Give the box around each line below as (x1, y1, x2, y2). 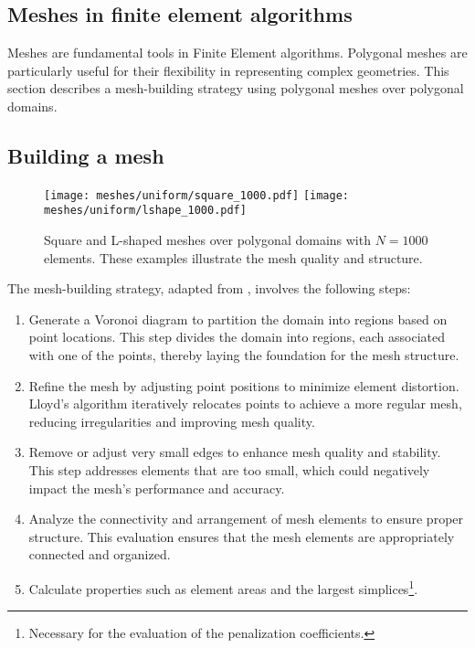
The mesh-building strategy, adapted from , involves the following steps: (7, 279, 411, 298)
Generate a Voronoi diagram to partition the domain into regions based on (28, 309, 448, 328)
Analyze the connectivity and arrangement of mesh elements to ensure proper (28, 509, 464, 528)
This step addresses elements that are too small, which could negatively (28, 461, 430, 480)
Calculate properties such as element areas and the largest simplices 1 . (28, 577, 418, 598)
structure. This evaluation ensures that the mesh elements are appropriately (28, 526, 455, 546)
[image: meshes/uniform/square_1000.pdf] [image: (44, 188, 349, 202)
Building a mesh (7, 141, 164, 169)
